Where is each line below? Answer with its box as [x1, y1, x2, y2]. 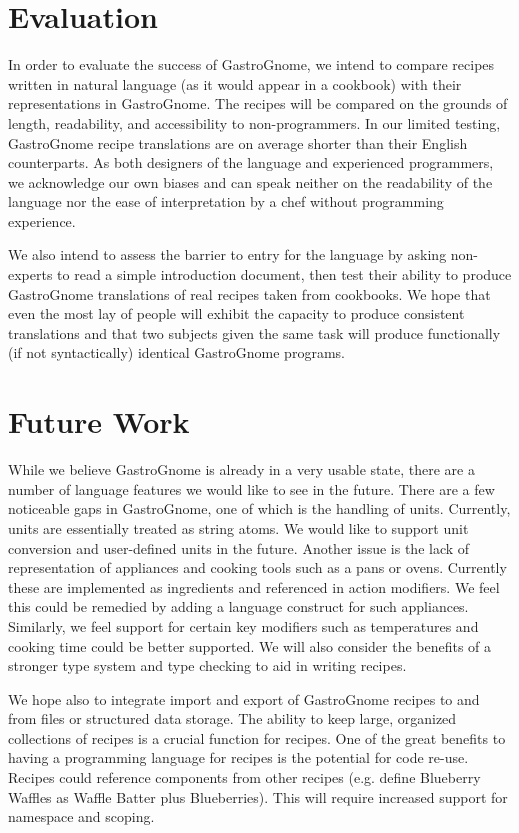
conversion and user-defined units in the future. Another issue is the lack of [8, 537, 470, 558]
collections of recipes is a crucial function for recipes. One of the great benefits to [8, 727, 506, 748]
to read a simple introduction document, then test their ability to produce [57, 264, 512, 285]
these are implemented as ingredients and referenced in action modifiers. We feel [8, 576, 500, 597]
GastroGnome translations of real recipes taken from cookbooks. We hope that [8, 283, 491, 304]
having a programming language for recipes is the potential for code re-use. [8, 747, 469, 768]
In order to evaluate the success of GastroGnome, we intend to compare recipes [8, 54, 495, 75]
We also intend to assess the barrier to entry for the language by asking [8, 244, 447, 265]
